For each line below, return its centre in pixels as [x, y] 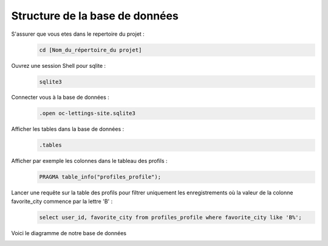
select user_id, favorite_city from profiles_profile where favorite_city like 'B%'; [170, 217]
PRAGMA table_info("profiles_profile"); [100, 177]
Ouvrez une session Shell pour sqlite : [59, 65]
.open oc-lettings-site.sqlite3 [87, 113]
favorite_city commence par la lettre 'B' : [62, 201]
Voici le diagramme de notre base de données [69, 233]
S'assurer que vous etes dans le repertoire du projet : [78, 34]
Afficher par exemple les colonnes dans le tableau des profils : [89, 161]
